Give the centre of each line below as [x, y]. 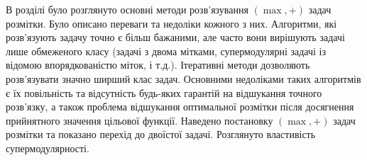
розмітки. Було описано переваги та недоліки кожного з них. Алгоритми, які [171, 23]
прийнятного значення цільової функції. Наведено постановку [139, 120]
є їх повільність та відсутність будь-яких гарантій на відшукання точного [164, 92]
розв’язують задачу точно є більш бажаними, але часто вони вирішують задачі [175, 37]
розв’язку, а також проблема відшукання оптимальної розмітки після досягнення [180, 107]
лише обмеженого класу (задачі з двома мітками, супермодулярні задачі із [166, 51]
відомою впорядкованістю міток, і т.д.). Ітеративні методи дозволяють [158, 65]
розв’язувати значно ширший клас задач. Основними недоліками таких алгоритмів [183, 78]
